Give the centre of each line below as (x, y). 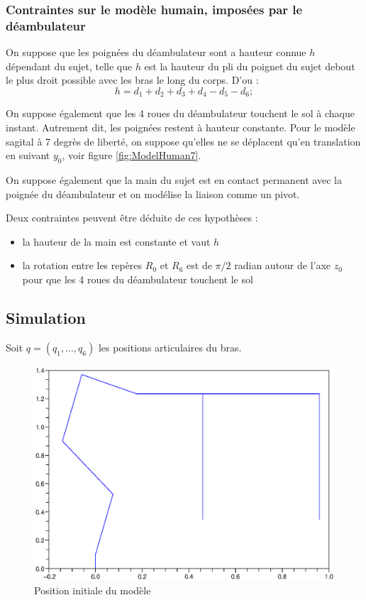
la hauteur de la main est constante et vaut (116, 241)
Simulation (46, 317)
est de (199, 265)
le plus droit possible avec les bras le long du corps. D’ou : (132, 80)
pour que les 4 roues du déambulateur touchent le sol (138, 279)
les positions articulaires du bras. (170, 347)
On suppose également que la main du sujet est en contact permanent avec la (174, 179)
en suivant (28, 155)
